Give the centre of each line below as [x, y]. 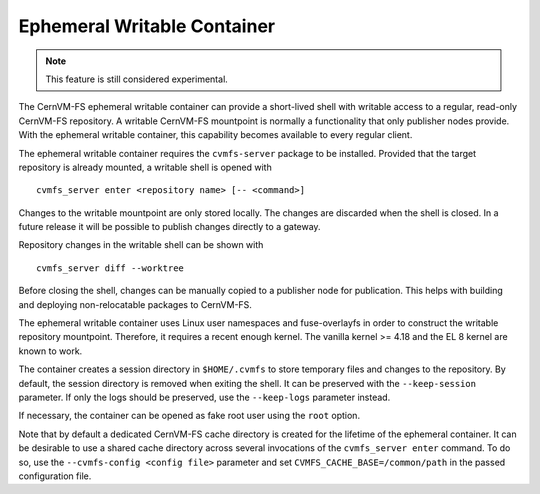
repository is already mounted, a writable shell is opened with [145, 167]
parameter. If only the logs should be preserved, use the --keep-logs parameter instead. [204, 397]
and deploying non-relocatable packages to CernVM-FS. [135, 304]
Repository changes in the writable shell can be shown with [141, 245]
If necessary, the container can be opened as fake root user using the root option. [189, 416]
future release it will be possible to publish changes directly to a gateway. [169, 227]
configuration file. [55, 476]
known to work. [50, 351]
